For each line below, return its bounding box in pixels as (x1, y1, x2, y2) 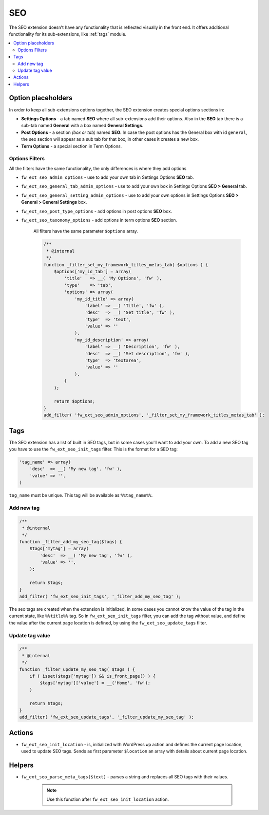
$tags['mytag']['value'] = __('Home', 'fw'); (39, 680, 151, 686)
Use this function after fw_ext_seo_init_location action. (46, 796, 169, 802)
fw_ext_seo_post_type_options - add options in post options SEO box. (21, 208, 173, 214)
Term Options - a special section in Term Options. (21, 143, 122, 149)
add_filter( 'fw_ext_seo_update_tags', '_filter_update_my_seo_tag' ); (19, 714, 194, 720)
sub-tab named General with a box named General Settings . (21, 123, 144, 129)
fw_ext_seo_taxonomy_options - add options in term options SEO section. (21, 217, 177, 223)
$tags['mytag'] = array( (29, 546, 89, 552)
